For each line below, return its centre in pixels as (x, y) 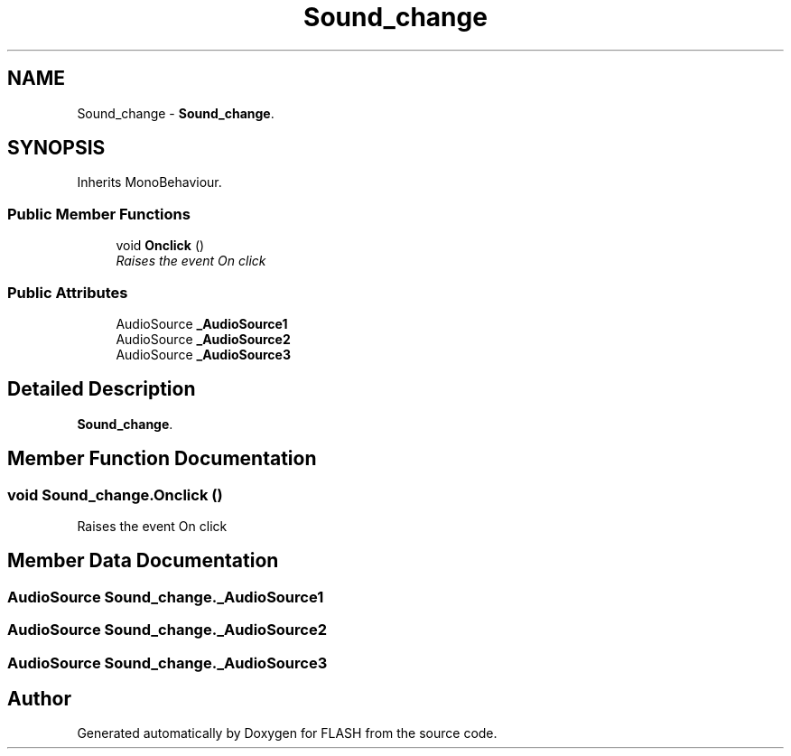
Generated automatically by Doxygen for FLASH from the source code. (287, 733)
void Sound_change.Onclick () (115, 495)
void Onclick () (160, 246)
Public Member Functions (99, 214)
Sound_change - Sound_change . (176, 113)
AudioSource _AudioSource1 (202, 323)
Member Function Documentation (162, 459)
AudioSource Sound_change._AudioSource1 (166, 597)
